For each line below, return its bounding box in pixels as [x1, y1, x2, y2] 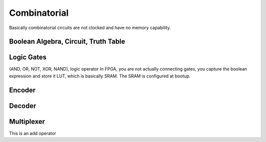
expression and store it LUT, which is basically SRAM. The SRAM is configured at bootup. [9, 73, 191, 79]
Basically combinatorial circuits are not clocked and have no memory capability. [9, 25, 171, 31]
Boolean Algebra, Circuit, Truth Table [9, 37, 126, 46]
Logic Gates [9, 53, 47, 62]
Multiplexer [9, 117, 45, 126]
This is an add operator [9, 130, 57, 136]
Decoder [9, 102, 36, 110]
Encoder [9, 86, 36, 94]
